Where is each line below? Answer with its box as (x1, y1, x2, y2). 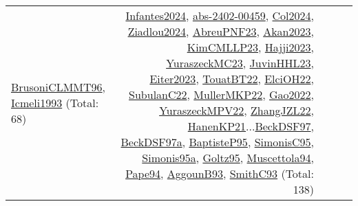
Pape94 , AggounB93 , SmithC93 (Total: (125, 165, 314, 181)
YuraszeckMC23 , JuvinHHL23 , (166, 55, 314, 71)
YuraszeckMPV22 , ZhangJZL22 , (159, 102, 314, 118)
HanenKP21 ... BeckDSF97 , (187, 118, 314, 134)
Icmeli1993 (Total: (11, 94, 99, 111)
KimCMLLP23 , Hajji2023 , (187, 39, 314, 55)
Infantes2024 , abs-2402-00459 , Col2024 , (125, 8, 314, 23)
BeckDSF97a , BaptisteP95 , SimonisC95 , (120, 134, 314, 150)
